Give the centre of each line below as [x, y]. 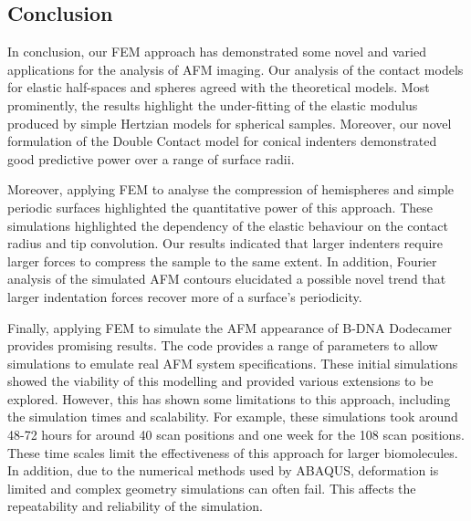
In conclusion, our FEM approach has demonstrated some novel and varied [217, 52]
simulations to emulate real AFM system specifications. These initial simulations [233, 363]
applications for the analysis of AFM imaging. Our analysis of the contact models [235, 69]
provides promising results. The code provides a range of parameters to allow [223, 345]
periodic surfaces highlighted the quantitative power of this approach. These [220, 207]
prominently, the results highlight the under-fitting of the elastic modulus [213, 104]
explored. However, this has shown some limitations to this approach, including [229, 398]
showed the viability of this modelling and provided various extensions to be [220, 381]
